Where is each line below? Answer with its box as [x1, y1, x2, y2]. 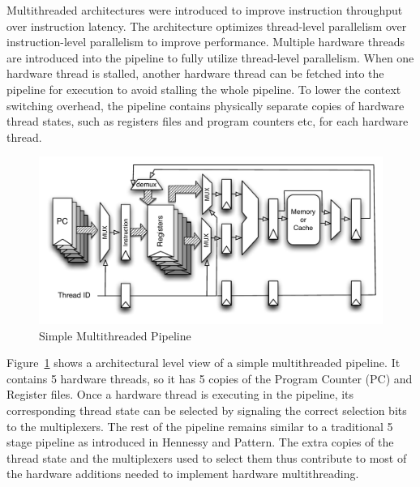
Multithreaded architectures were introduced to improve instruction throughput [6, 2, 403, 18]
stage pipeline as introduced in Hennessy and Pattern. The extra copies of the [6, 434, 394, 451]
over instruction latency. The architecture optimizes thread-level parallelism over [6, 17, 407, 34]
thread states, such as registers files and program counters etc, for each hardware [6, 113, 409, 130]
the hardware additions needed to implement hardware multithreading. [6, 465, 359, 482]
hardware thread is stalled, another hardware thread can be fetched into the [6, 65, 384, 82]
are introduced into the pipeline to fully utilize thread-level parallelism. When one [6, 49, 414, 66]
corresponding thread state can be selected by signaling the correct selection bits [6, 401, 407, 418]
